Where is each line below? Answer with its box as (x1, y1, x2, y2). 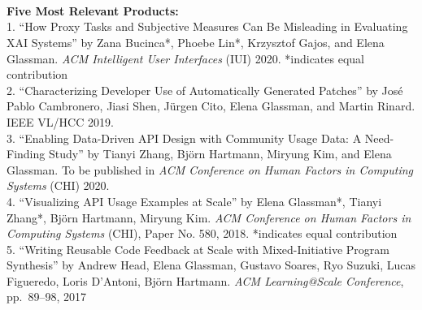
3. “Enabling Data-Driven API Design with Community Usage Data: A (7, 129, 362, 146)
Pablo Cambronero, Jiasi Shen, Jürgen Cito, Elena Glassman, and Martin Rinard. (7, 97, 415, 114)
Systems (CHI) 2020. (7, 177, 110, 194)
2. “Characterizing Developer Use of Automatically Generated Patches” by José (7, 81, 403, 98)
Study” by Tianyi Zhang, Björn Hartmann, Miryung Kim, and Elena (48, 145, 392, 162)
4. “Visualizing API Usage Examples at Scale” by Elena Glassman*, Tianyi (7, 192, 382, 209)
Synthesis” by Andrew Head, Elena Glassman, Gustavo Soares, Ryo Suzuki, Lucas (7, 256, 416, 273)
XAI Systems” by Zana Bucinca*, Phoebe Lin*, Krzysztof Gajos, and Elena (7, 33, 385, 50)
